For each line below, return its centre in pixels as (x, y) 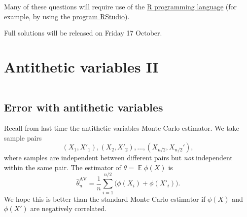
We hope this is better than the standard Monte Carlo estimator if (105, 199)
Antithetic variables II (81, 66)
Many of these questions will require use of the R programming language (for (121, 6)
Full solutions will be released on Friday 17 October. (83, 33)
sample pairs (23, 137)
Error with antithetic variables (84, 107)
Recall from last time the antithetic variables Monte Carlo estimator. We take (122, 128)
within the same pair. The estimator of (63, 167)
